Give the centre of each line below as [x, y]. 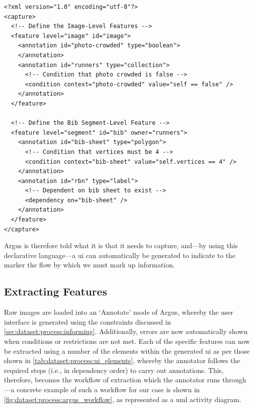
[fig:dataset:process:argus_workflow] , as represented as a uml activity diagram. [123, 399]
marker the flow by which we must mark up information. [90, 265]
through [234, 380]
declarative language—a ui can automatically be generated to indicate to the [120, 255]
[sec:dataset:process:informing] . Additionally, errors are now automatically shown [126, 331]
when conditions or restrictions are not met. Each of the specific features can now [127, 341]
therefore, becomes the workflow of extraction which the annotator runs [112, 380]
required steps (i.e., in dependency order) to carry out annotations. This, [114, 370]
